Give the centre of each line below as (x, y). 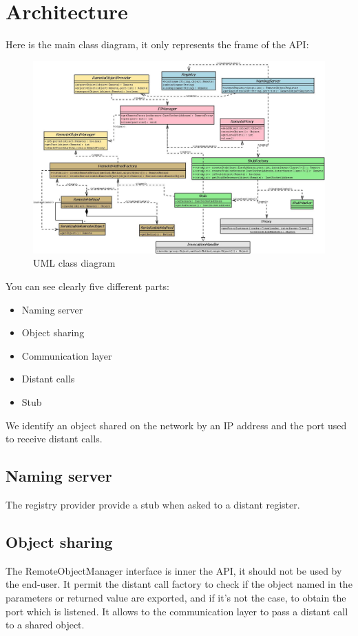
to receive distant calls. (54, 439)
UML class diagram (74, 263)
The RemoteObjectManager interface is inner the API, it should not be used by (174, 570)
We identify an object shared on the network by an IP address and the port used (176, 425)
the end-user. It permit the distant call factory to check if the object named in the (179, 584)
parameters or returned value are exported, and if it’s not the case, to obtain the (176, 597)
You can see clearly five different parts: (87, 286)
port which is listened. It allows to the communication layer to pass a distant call (177, 611)
